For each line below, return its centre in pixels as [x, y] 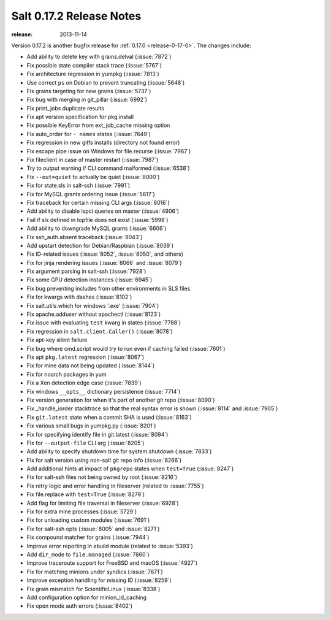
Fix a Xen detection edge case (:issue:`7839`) [84, 383]
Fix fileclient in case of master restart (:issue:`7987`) [93, 160]
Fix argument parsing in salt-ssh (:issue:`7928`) [86, 271]
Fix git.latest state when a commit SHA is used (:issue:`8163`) [109, 417]
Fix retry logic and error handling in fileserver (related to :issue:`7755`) [116, 486]
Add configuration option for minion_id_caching [87, 597]
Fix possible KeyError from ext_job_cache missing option [98, 125]
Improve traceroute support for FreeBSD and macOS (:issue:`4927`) [112, 563]
